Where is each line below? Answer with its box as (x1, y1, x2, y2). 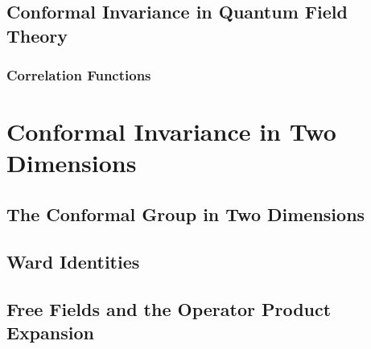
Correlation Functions (6, 65, 151, 85)
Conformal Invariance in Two (6, 115, 336, 148)
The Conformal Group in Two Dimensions (6, 201, 365, 226)
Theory (6, 23, 68, 47)
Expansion (6, 319, 94, 344)
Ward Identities (6, 248, 140, 273)
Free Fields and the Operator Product (6, 296, 332, 321)
